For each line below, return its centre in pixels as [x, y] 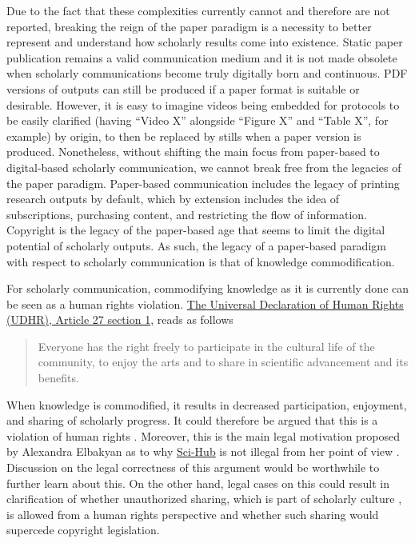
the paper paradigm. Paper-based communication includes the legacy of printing [203, 183]
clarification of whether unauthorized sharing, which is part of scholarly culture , [204, 499]
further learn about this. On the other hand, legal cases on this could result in [198, 483]
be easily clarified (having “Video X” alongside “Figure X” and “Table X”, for [198, 120]
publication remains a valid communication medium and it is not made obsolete [202, 57]
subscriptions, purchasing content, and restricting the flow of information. [187, 214]
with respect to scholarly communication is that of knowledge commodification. [201, 261]
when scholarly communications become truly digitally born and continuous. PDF [207, 73]
